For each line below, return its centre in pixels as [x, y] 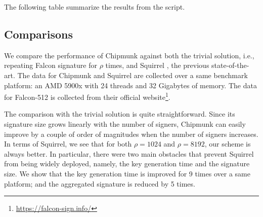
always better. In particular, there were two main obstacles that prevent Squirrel [129, 153]
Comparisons [39, 34]
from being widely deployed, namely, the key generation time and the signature [127, 164]
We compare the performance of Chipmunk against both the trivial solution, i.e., [129, 55]
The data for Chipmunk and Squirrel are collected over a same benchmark [133, 75]
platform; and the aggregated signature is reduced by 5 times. [100, 183]
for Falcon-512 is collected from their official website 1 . [87, 96]
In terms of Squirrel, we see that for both [68, 144]
